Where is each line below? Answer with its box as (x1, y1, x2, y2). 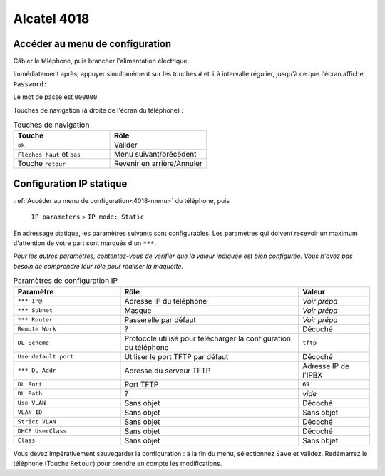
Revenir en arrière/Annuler (114, 159, 203, 169)
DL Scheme (17, 339, 50, 347)
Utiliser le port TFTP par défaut (124, 351, 229, 361)
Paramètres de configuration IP (13, 276, 118, 286)
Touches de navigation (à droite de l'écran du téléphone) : (13, 105, 184, 114)
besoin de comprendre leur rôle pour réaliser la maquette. (13, 262, 184, 270)
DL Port (17, 381, 43, 388)
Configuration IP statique (13, 177, 128, 190)
